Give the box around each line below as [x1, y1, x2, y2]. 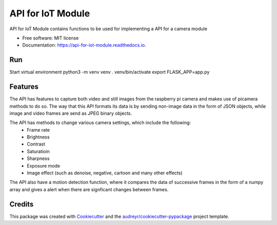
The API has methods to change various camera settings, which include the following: [9, 119, 191, 126]
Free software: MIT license [22, 35, 79, 41]
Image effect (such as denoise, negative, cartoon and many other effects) [27, 170, 183, 176]
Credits [9, 200, 34, 209]
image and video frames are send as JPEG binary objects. [9, 110, 132, 116]
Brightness [27, 134, 50, 140]
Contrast [27, 141, 46, 147]
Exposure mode [27, 162, 61, 169]
